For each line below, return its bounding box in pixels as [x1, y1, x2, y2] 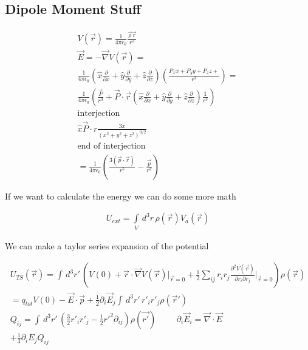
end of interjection [77, 141, 146, 150]
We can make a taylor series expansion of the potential [5, 239, 209, 252]
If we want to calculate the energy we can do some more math [5, 189, 236, 202]
